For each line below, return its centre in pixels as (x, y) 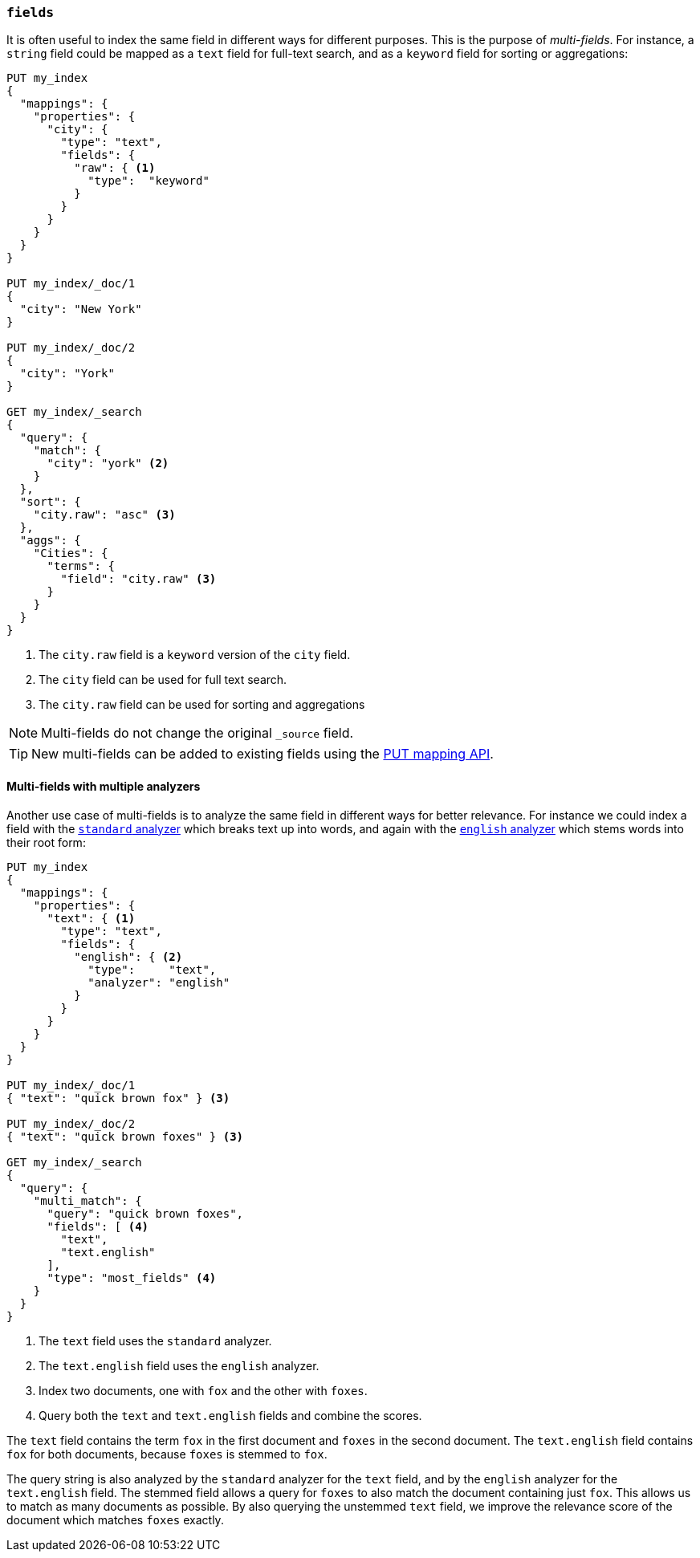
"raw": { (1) (115, 168)
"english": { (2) (128, 956)
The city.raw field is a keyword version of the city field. (195, 655)
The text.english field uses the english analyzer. (179, 1365)
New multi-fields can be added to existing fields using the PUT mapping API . (262, 754)
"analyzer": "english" (159, 982)
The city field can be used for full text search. (163, 680)
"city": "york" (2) (108, 464)
